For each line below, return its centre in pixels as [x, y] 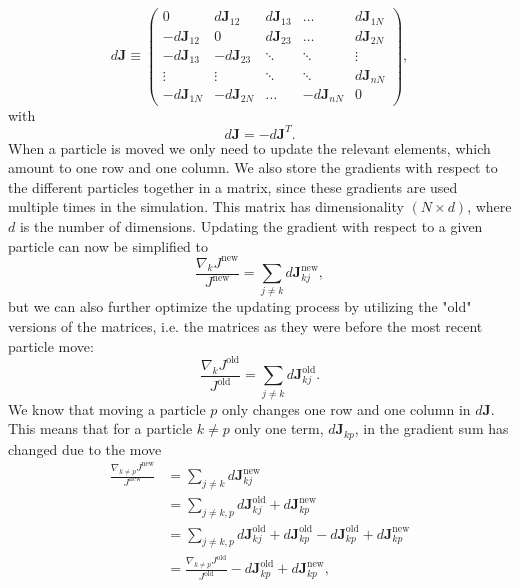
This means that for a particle [100, 428]
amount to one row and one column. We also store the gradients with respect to [253, 167]
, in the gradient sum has [431, 428]
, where [489, 206]
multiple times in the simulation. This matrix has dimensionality [206, 206]
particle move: [51, 345]
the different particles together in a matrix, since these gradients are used [233, 186]
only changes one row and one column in [346, 408]
